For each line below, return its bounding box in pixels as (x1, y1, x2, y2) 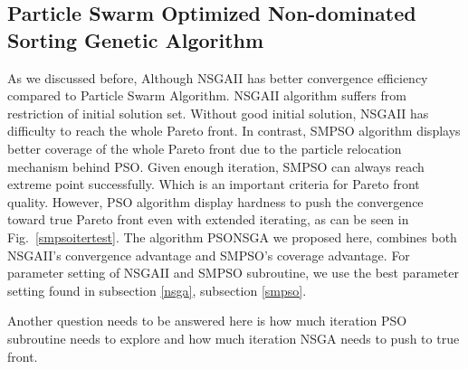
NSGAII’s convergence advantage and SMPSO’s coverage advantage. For (7, 245, 410, 264)
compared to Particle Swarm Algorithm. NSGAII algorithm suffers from (7, 86, 406, 105)
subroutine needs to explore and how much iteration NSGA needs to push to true (7, 328, 460, 347)
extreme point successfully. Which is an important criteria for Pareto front (7, 175, 420, 194)
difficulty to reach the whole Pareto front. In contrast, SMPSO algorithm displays (7, 121, 461, 140)
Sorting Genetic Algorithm (7, 25, 264, 53)
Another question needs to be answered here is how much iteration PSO (7, 311, 407, 330)
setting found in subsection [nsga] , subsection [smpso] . (7, 280, 307, 299)
